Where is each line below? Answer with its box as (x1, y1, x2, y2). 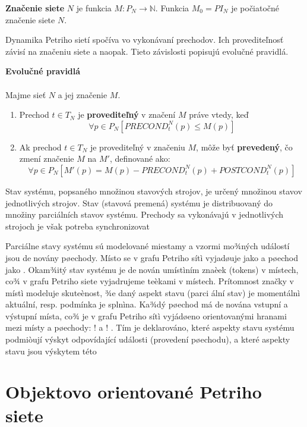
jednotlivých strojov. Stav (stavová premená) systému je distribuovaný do (5, 196, 273, 209)
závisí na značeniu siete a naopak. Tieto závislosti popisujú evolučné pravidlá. (5, 45, 289, 57)
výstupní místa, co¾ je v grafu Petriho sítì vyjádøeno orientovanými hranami (5, 309, 287, 322)
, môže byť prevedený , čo (196, 140, 293, 153)
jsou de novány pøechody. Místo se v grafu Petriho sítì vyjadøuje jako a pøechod (5, 251, 298, 263)
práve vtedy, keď (189, 108, 249, 121)
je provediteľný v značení (78, 108, 176, 121)
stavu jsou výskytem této (5, 344, 97, 357)
